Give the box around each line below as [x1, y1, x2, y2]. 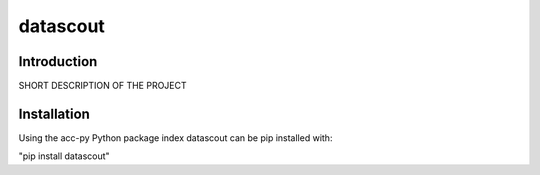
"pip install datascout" [18, 150, 110, 162]
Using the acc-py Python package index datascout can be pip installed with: [18, 131, 333, 144]
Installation [18, 105, 90, 122]
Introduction [18, 53, 98, 70]
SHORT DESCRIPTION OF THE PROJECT [18, 80, 187, 92]
